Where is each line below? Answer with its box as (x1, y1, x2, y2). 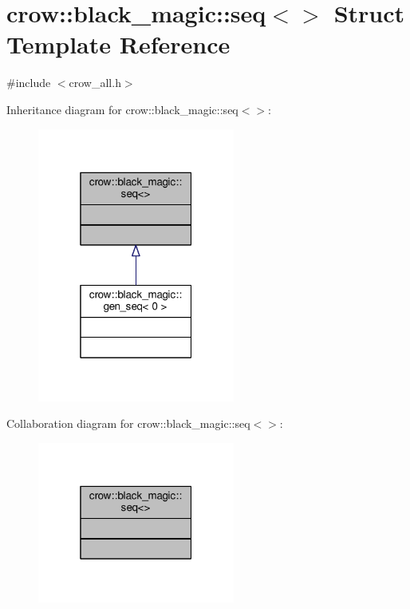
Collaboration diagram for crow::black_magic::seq (6, 415, 250, 432)
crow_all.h (69, 74, 121, 91)
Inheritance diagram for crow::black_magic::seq (6, 101, 239, 117)
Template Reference (6, 28, 231, 61)
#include (6, 74, 51, 91)
